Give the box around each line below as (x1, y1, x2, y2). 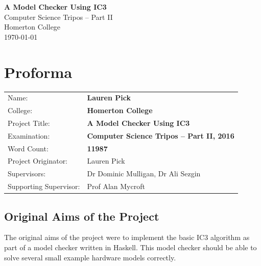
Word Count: (8, 143, 49, 153)
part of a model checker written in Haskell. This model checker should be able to (4, 242, 257, 253)
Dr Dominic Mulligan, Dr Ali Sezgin (87, 168, 201, 179)
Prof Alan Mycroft (87, 181, 145, 192)
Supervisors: (8, 168, 46, 179)
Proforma (4, 61, 73, 82)
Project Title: (8, 117, 50, 128)
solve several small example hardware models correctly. (4, 252, 176, 262)
